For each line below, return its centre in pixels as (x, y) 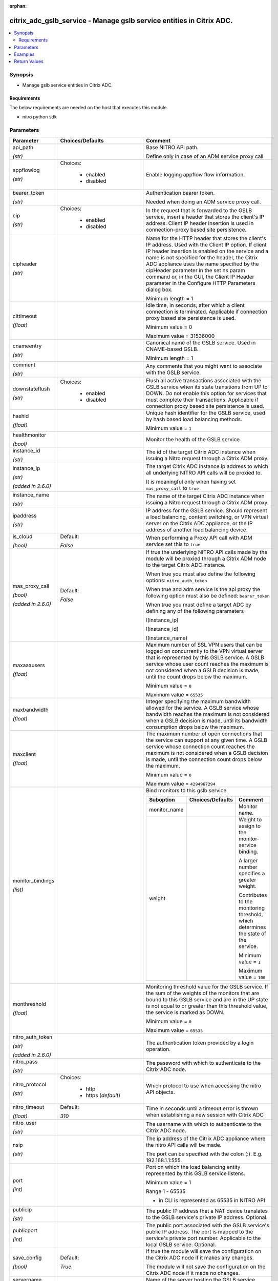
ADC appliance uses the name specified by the (202, 264)
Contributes (253, 895)
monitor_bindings (34, 880)
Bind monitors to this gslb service (186, 790)
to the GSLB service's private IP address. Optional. (207, 1217)
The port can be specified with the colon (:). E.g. (205, 1154)
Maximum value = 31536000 (180, 336)
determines (252, 927)
